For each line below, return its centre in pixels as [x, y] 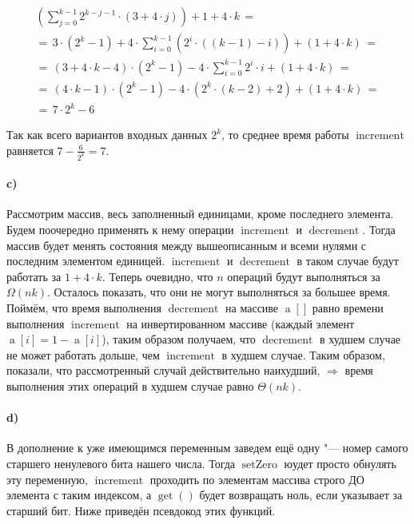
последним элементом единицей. [86, 261]
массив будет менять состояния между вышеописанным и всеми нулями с [186, 245]
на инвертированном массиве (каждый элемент [241, 323]
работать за [34, 276]
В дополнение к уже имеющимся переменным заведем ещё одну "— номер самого [207, 448]
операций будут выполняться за [304, 276]
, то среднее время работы [285, 135]
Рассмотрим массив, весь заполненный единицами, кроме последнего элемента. [200, 214]
